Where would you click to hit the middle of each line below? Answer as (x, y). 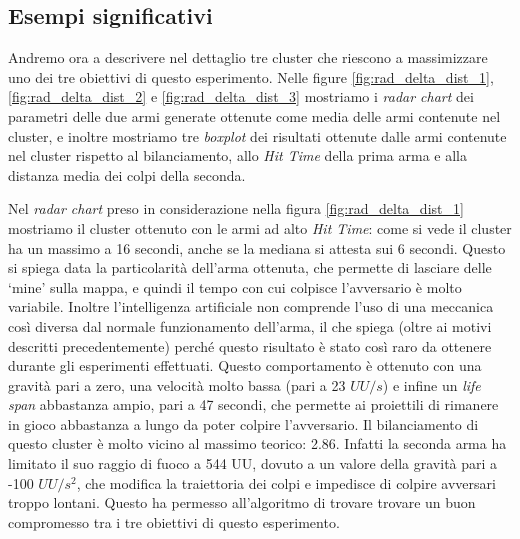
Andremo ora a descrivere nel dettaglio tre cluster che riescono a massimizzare (248, 57)
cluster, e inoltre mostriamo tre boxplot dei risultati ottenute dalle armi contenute (257, 135)
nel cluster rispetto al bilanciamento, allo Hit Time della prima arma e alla (238, 155)
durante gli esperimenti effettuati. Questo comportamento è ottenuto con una (245, 365)
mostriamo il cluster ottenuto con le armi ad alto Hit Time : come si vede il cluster (260, 227)
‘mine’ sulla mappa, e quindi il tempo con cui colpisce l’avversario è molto (235, 286)
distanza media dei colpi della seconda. (127, 174)
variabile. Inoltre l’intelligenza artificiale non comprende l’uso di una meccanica (251, 306)
